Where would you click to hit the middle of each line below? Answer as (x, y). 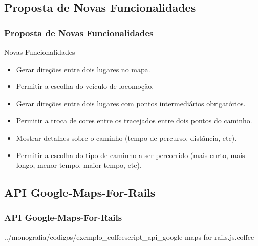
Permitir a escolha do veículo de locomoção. (85, 86)
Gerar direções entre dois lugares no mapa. (83, 69)
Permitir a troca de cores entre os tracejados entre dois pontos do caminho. (134, 120)
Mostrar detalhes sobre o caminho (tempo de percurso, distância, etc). (126, 137)
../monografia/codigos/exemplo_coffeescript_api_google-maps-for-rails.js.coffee (129, 237)
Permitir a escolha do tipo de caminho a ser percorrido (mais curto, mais (131, 155)
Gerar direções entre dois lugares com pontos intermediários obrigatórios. (131, 103)
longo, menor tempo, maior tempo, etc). (79, 165)
